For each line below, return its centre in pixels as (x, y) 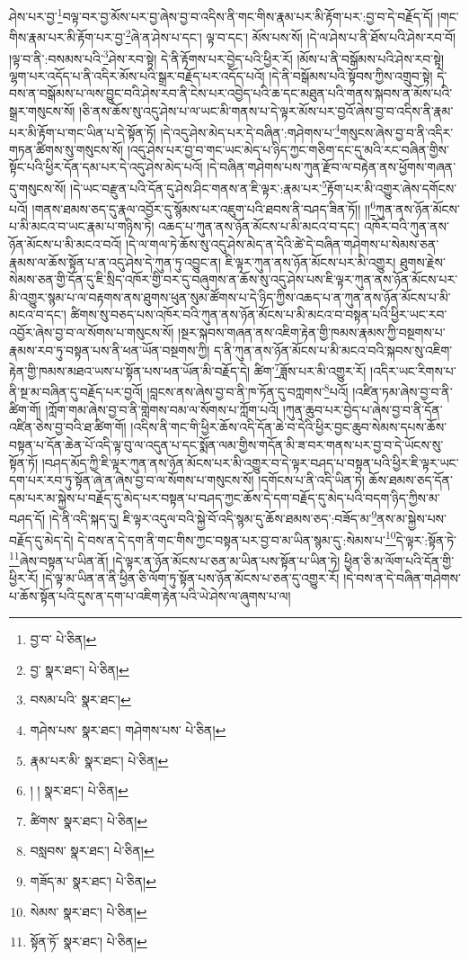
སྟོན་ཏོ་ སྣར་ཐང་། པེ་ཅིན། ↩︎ (88, 942)
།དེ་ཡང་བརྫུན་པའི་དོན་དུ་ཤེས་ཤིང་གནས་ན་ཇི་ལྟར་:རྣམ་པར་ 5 (199, 186)
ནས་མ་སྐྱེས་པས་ (412, 518)
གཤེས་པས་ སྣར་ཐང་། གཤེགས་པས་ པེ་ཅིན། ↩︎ (128, 730)
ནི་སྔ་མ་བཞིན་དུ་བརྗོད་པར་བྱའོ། (76, 392)
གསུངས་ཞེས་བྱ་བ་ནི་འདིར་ (397, 132)
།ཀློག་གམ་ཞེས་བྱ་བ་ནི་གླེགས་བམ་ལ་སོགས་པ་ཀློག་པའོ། (162, 409)
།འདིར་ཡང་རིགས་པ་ (413, 370)
